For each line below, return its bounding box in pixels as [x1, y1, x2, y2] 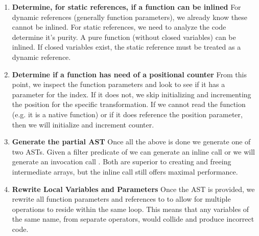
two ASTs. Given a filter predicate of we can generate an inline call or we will [12, 146, 255, 157]
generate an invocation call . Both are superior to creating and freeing [12, 156, 231, 167]
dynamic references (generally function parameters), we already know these [12, 11, 247, 22]
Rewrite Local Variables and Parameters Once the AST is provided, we [12, 183, 255, 194]
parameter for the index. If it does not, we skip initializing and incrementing [12, 89, 251, 99]
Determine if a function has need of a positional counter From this [12, 69, 247, 79]
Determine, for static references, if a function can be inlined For [12, 2, 241, 12]
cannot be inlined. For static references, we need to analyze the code [12, 22, 226, 32]
